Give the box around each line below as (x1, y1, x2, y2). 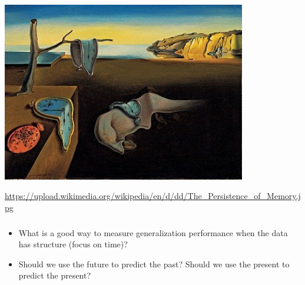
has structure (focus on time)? (18, 238, 128, 250)
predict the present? (18, 269, 91, 281)
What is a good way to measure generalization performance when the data (18, 226, 288, 238)
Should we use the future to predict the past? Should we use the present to (18, 257, 290, 270)
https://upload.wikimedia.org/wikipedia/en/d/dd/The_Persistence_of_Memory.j (5, 190, 301, 202)
